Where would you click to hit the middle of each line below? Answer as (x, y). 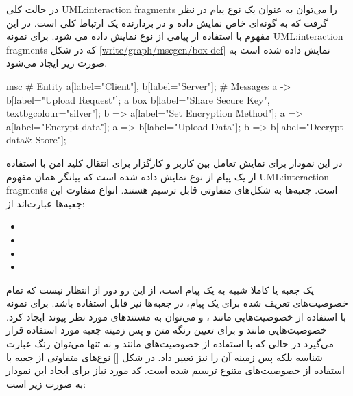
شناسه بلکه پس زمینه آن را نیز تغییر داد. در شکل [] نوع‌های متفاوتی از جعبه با (165, 357)
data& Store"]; (36, 140)
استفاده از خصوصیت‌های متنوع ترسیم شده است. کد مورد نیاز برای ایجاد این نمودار (175, 370)
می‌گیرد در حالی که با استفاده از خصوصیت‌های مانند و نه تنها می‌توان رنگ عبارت (170, 343)
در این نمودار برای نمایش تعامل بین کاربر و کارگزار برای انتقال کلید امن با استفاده (174, 162)
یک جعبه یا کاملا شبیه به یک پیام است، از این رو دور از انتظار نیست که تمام (160, 289)
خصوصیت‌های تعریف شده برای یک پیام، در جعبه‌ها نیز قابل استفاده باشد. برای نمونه (177, 303)
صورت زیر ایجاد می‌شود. (57, 63)
